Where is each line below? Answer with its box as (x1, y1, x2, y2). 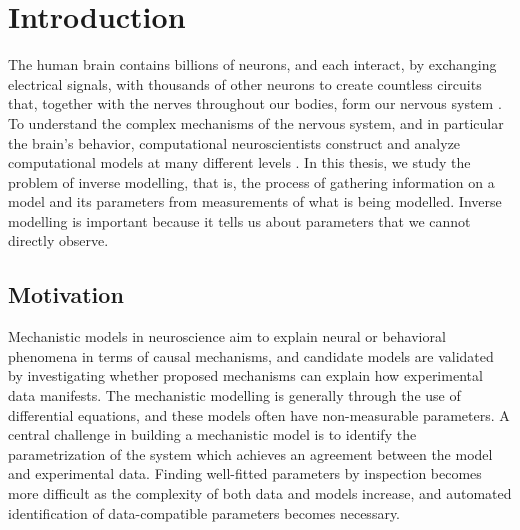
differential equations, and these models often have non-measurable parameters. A (8, 404, 510, 425)
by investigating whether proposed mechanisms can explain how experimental (8, 365, 483, 386)
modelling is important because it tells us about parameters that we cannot (8, 210, 471, 231)
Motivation (8, 279, 124, 310)
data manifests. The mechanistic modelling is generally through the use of (8, 385, 461, 406)
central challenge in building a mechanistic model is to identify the (8, 424, 417, 445)
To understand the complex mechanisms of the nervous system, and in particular (8, 112, 504, 133)
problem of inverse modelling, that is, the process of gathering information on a (8, 171, 495, 192)
